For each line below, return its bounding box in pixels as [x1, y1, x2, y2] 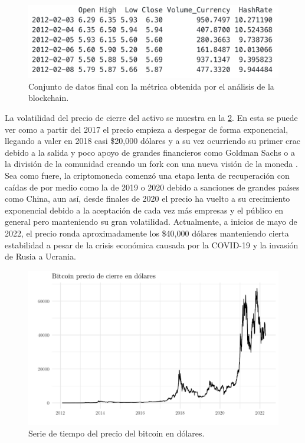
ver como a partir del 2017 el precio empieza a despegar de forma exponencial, [5, 123, 288, 135]
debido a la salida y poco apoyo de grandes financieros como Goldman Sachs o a [5, 146, 296, 158]
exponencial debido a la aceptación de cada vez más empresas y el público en [5, 204, 283, 216]
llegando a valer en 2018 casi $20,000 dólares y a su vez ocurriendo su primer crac [5, 134, 301, 147]
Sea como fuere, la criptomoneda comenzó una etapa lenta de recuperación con [5, 169, 290, 181]
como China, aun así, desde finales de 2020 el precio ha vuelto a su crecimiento [5, 192, 290, 205]
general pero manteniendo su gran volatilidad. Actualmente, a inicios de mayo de [5, 215, 297, 228]
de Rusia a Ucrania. [5, 250, 76, 262]
